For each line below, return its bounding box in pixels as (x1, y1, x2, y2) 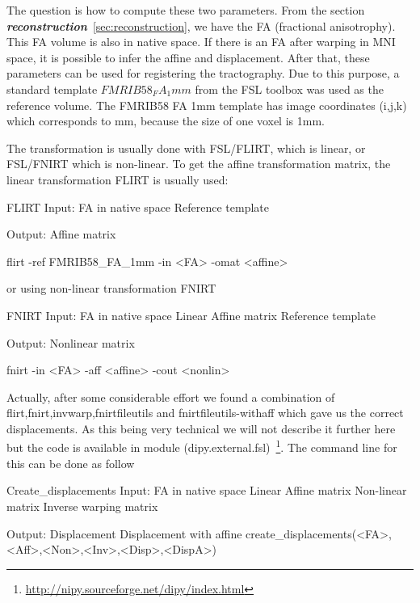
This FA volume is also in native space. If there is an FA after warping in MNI (6, 33, 396, 50)
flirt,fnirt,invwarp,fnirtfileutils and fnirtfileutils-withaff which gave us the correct (6, 404, 404, 421)
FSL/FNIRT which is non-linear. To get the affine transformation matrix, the (6, 155, 391, 172)
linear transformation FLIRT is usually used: (6, 171, 229, 188)
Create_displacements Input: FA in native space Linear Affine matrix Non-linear (6, 482, 407, 499)
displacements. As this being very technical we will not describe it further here (6, 420, 396, 436)
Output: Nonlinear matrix (6, 334, 135, 351)
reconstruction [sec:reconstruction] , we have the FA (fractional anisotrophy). (6, 17, 396, 34)
